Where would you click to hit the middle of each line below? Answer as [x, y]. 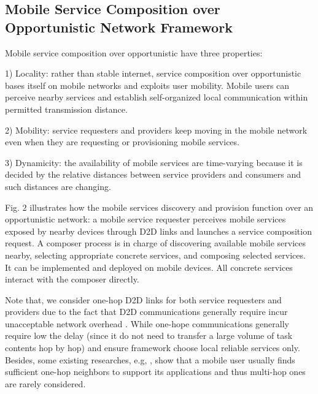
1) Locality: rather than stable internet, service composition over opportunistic [153, 73]
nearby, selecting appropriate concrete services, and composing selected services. [155, 255]
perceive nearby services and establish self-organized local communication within [157, 97]
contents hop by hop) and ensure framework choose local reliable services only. [153, 348]
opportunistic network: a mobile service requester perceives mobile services [145, 219]
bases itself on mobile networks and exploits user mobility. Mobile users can [147, 85]
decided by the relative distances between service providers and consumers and [153, 174]
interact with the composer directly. [72, 279]
